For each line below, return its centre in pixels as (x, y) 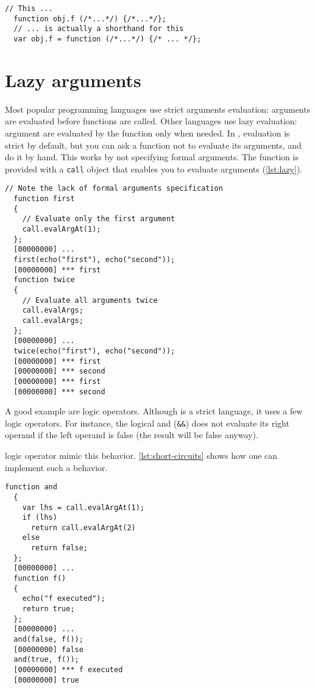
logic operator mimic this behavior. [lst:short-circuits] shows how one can (141, 455)
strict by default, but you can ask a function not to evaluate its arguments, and (153, 145)
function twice (44, 280)
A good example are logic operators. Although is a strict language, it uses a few (154, 411)
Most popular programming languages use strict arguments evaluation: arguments (158, 109)
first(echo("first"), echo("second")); (94, 259)
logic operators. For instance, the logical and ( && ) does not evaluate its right (147, 423)
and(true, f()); (46, 660)
